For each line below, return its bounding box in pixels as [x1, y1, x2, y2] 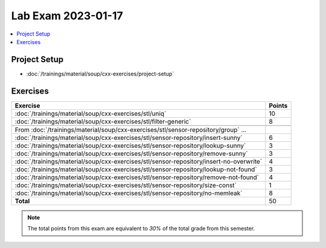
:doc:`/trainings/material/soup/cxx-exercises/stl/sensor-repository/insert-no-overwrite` [14, 157, 263, 165]
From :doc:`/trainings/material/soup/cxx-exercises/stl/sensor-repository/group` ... [14, 126, 247, 134]
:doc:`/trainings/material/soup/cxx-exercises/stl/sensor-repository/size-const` [14, 181, 237, 189]
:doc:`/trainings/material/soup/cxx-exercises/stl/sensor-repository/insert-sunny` [14, 133, 243, 142]
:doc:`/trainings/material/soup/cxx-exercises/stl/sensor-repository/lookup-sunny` [14, 141, 246, 150]
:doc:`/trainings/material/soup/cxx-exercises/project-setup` [26, 70, 174, 77]
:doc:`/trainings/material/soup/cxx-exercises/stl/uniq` [14, 109, 167, 118]
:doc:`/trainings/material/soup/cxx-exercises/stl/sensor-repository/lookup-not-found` [14, 165, 257, 173]
